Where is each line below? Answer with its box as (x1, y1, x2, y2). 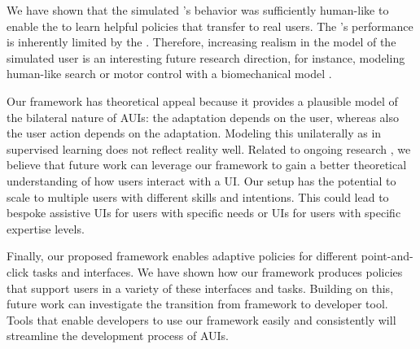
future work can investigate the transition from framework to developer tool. (7, 295, 388, 312)
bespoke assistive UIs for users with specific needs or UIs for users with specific (7, 204, 401, 221)
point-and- (361, 247, 413, 264)
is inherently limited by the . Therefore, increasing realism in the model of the (7, 33, 396, 50)
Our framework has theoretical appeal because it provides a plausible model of (7, 92, 398, 109)
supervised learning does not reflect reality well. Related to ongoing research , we (7, 140, 411, 157)
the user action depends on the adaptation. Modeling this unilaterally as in (7, 124, 382, 142)
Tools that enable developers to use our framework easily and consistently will (7, 311, 396, 328)
